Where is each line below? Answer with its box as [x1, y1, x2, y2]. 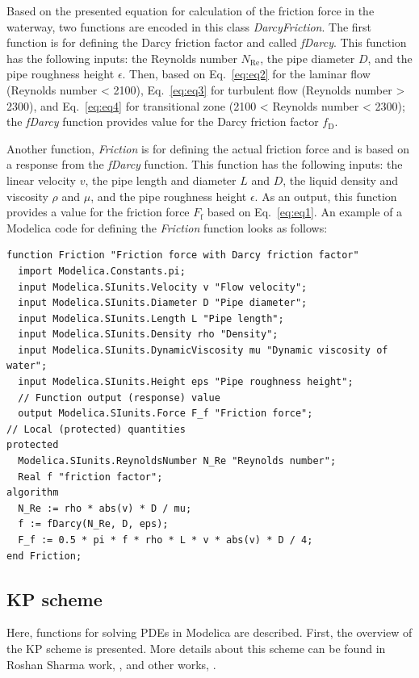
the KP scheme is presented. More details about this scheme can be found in [6, 639, 386, 656]
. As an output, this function [254, 187, 397, 204]
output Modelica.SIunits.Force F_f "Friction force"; [18, 408, 313, 420]
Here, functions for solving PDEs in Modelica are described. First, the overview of [6, 624, 413, 641]
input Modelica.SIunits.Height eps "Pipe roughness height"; [18, 376, 354, 388]
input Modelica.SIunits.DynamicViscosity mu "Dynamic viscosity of [18, 344, 388, 356]
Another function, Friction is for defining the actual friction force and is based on [6, 140, 410, 157]
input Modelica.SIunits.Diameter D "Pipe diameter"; [18, 297, 308, 309]
